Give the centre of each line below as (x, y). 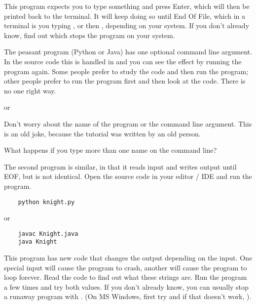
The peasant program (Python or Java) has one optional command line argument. (128, 52)
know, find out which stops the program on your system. (90, 35)
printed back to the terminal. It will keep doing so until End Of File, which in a (125, 16)
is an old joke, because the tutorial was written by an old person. (102, 133)
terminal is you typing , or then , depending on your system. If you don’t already (127, 25)
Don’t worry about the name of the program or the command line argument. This (128, 123)
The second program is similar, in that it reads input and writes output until (120, 166)
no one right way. (30, 90)
